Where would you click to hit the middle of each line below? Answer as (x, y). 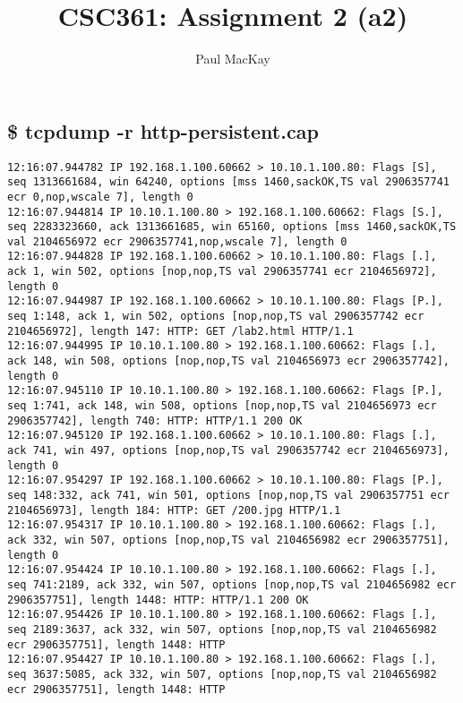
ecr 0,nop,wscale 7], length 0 (100, 197)
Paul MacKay (233, 59)
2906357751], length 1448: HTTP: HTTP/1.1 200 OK (158, 600)
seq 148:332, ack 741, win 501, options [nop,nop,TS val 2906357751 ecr (228, 495)
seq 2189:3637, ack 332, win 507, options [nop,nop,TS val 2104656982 (222, 629)
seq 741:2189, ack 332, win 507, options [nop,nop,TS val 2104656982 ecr (232, 584)
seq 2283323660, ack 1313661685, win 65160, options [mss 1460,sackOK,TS (232, 227)
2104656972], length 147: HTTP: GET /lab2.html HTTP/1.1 (180, 331)
